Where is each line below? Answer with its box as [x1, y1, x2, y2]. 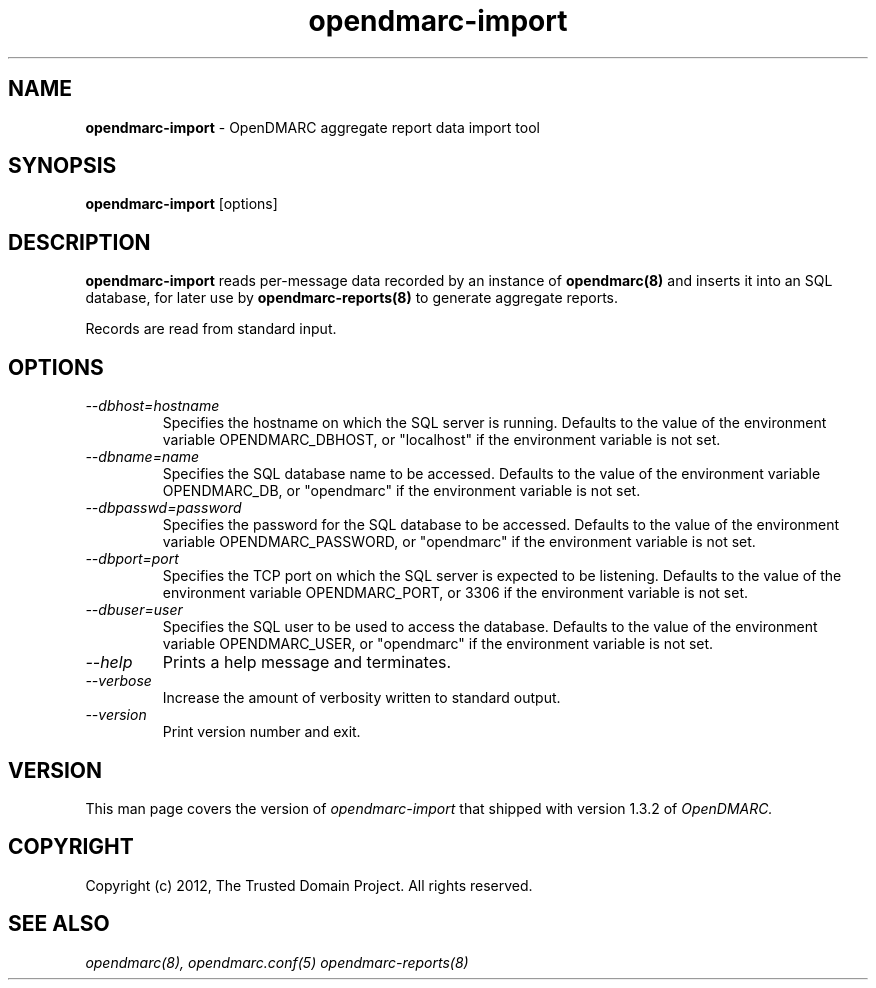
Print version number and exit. [162, 723, 361, 741]
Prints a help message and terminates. [162, 652, 452, 673]
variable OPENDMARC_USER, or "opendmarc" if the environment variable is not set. [162, 635, 714, 653]
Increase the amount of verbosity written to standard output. [162, 689, 561, 707]
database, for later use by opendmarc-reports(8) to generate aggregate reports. [85, 289, 619, 307]
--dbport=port [85, 550, 179, 568]
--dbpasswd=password [85, 499, 242, 517]
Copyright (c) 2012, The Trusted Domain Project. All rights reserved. [85, 876, 533, 894]
